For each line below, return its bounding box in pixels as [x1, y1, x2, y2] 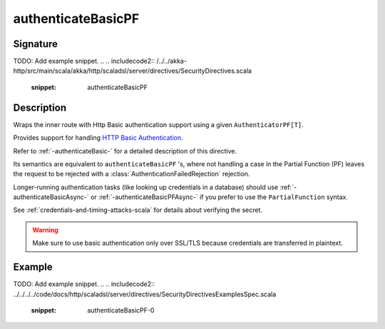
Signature [13, 38, 58, 50]
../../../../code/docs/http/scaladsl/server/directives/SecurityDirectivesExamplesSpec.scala [13, 290, 277, 298]
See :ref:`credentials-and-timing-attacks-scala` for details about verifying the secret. [13, 206, 263, 214]
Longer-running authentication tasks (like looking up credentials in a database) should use [13, 183, 279, 191]
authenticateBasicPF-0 [87, 305, 155, 314]
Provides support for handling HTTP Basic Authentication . [13, 133, 183, 142]
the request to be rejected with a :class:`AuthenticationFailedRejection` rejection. [13, 170, 250, 178]
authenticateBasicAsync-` [13, 193, 89, 201]
